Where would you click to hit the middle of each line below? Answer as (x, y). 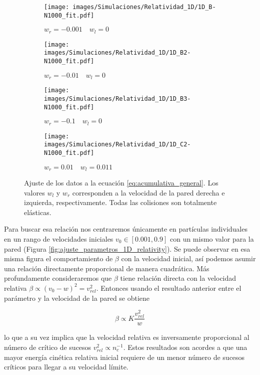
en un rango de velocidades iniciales (59, 239)
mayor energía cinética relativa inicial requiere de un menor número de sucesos (124, 357)
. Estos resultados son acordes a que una (185, 347)
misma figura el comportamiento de (58, 258)
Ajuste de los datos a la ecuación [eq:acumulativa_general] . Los (121, 183)
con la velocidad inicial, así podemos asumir (188, 258)
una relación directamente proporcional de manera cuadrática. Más (107, 268)
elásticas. (38, 212)
